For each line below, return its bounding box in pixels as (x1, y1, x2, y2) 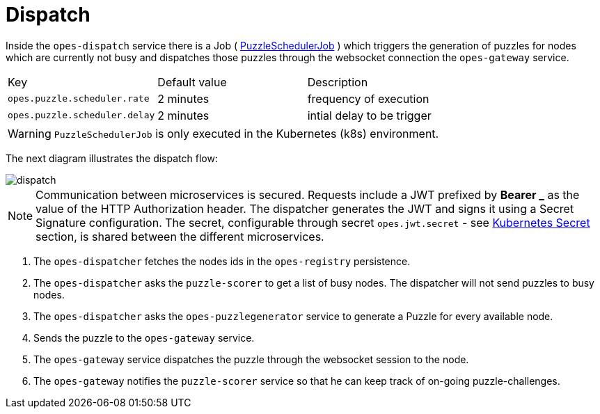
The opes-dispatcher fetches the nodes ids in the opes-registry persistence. (33, 255, 411, 267)
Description (307, 74, 368, 89)
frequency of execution (307, 91, 429, 106)
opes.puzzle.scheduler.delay (8, 110, 155, 121)
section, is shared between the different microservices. (35, 229, 324, 244)
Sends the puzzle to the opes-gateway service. (33, 331, 255, 344)
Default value (157, 74, 227, 89)
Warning (8, 126, 52, 141)
